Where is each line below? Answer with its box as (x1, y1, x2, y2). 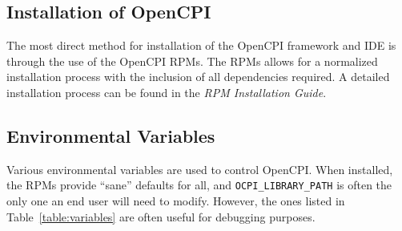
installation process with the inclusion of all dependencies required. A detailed (6, 68, 390, 85)
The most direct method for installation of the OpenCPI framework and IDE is (6, 37, 396, 54)
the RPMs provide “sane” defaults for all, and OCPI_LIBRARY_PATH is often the (6, 176, 392, 193)
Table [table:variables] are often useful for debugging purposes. (6, 208, 316, 225)
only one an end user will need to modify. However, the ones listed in (6, 192, 345, 209)
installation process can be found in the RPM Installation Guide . (6, 83, 327, 100)
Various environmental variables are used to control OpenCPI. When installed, (6, 160, 393, 177)
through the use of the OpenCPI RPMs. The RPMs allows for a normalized (6, 52, 378, 69)
